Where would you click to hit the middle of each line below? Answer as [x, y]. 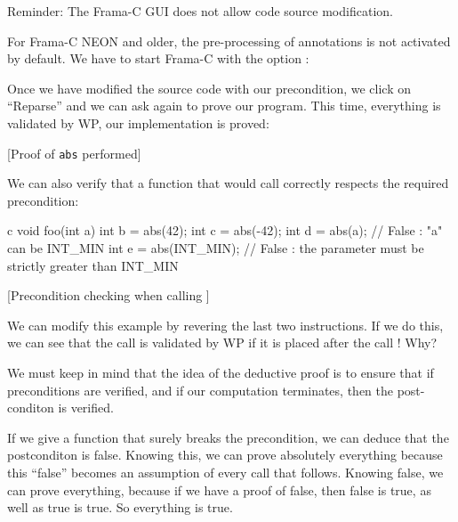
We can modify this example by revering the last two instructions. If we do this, [225, 325]
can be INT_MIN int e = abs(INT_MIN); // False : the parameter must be [216, 248]
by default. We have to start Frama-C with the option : [158, 58]
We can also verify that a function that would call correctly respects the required [228, 183]
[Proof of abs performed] [74, 153]
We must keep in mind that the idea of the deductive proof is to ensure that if [221, 372]
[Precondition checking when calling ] [108, 295]
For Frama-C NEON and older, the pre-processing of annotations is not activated [229, 41]
